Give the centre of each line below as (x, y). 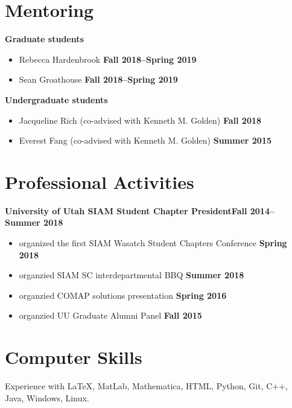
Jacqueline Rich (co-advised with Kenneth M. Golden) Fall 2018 (140, 120)
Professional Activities (100, 181)
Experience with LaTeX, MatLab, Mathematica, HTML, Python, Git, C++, (146, 386)
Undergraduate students (56, 99)
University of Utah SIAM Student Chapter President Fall (126, 210)
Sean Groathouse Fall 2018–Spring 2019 (98, 79)
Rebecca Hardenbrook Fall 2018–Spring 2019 (108, 59)
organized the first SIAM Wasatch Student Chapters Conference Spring (153, 243)
